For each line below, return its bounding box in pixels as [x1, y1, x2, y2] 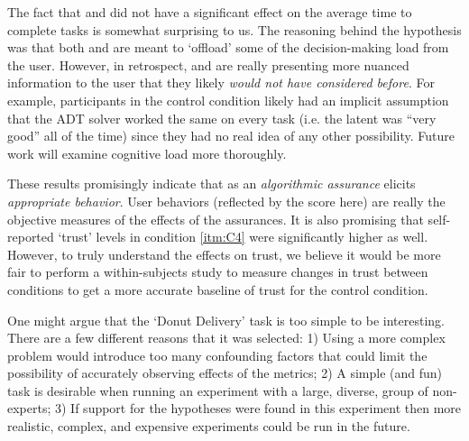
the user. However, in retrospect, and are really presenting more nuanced [7, 55, 409, 74]
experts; [7, 399, 51, 418]
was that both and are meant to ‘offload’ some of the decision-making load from [7, 38, 449, 57]
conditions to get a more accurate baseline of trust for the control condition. [7, 280, 428, 299]
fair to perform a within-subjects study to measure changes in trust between [7, 262, 428, 281]
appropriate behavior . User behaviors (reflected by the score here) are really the [7, 191, 446, 210]
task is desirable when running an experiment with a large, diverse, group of [7, 381, 428, 400]
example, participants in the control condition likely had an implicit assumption [7, 90, 449, 109]
